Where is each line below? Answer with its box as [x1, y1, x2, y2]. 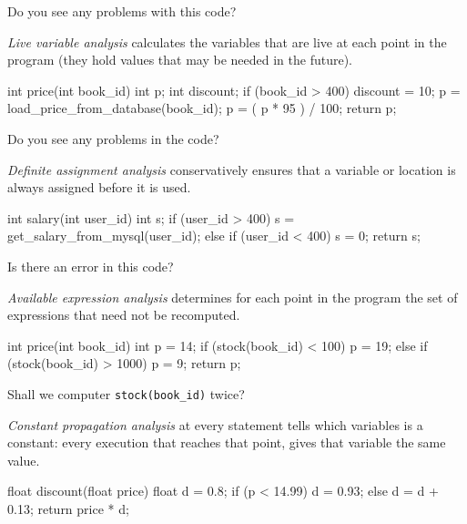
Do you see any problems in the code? [7, 128, 219, 148]
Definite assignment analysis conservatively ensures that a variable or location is [7, 159, 456, 179]
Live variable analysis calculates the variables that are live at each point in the [7, 32, 447, 51]
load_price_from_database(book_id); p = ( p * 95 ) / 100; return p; [7, 98, 397, 118]
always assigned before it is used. [7, 178, 191, 197]
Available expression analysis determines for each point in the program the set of [7, 287, 458, 306]
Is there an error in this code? [7, 256, 174, 275]
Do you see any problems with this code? [7, 2, 237, 20]
